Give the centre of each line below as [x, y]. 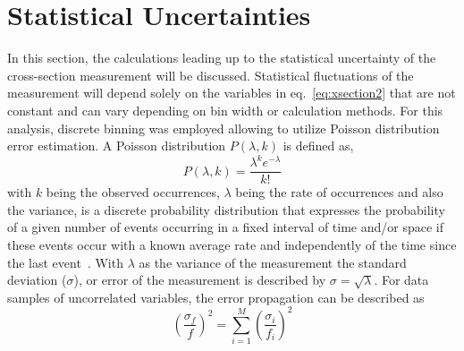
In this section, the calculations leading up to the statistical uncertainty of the [222, 58]
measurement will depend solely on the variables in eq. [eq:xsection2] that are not [232, 93]
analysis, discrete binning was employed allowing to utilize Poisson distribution [224, 128]
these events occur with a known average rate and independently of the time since [232, 245]
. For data [401, 280]
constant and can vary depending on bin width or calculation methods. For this [225, 110]
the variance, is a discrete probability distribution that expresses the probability [226, 209]
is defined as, [318, 146]
